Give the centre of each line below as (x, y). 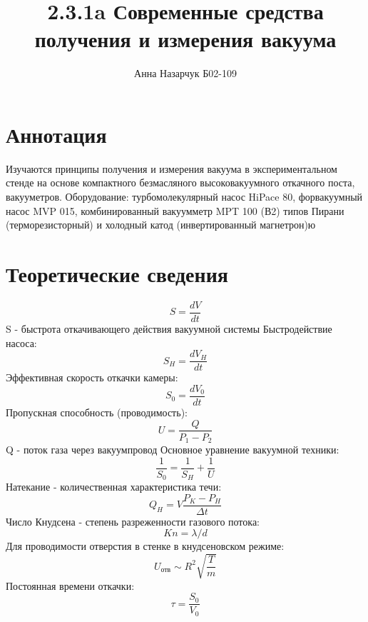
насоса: (21, 342)
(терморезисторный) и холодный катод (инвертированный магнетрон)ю (161, 225)
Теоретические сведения (117, 274)
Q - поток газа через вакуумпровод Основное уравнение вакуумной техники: (173, 450)
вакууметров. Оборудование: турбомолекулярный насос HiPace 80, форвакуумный (184, 197)
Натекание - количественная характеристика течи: (114, 487)
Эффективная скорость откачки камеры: (92, 377)
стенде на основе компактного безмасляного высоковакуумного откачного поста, (180, 182)
